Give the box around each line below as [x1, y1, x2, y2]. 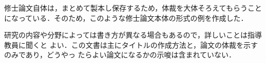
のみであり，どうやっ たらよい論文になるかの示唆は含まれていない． [4, 49, 236, 60]
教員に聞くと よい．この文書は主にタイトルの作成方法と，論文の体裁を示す [4, 39, 258, 50]
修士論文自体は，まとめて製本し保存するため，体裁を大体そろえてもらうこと [4, 3, 262, 13]
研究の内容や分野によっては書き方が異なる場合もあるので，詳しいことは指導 [4, 29, 262, 40]
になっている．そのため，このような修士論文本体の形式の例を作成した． [4, 12, 248, 23]
